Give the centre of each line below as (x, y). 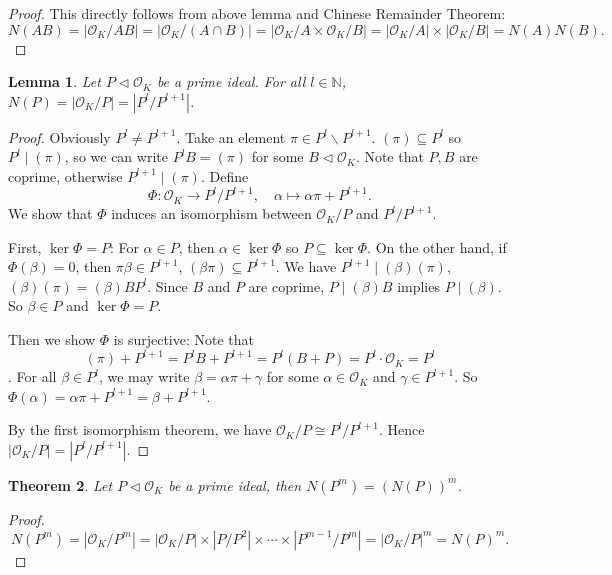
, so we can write (116, 156)
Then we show (52, 339)
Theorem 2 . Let (60, 484)
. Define (224, 175)
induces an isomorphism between (211, 213)
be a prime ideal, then (235, 484)
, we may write (144, 376)
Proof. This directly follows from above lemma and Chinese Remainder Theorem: (257, 13)
